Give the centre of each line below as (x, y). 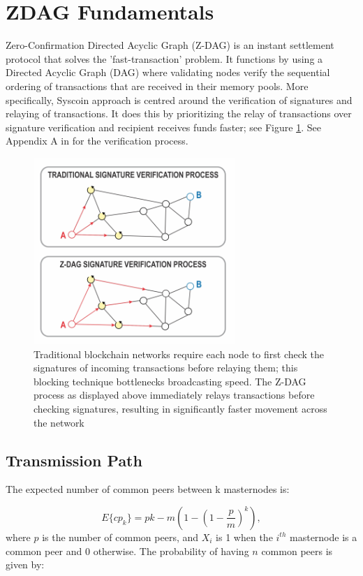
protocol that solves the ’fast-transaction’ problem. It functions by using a (164, 58)
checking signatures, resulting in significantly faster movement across (180, 408)
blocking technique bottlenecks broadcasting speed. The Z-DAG (170, 381)
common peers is (297, 551)
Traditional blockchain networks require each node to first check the (179, 354)
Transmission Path (74, 460)
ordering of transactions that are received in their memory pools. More (157, 86)
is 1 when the (244, 537)
